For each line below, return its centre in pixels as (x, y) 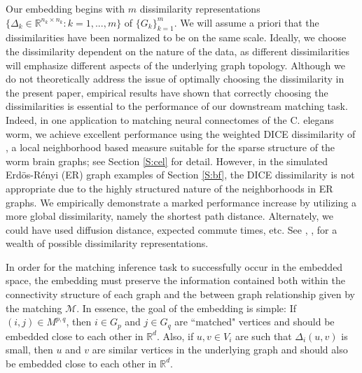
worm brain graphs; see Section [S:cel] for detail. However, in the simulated (167, 161)
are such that (263, 336)
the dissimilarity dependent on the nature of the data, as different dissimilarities (178, 51)
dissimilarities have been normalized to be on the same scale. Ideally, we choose (176, 37)
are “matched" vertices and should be (255, 322)
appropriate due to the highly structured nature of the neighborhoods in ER (169, 188)
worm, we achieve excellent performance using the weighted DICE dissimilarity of (181, 133)
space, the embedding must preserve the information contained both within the (175, 280)
